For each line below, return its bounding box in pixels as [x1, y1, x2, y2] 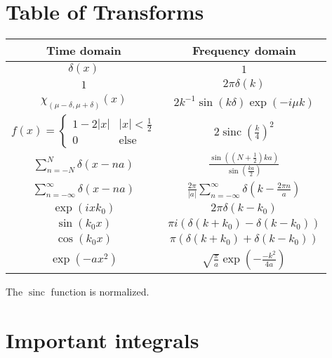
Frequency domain [192, 42, 296, 59]
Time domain [46, 42, 121, 59]
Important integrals [6, 326, 199, 354]
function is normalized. [51, 284, 150, 299]
